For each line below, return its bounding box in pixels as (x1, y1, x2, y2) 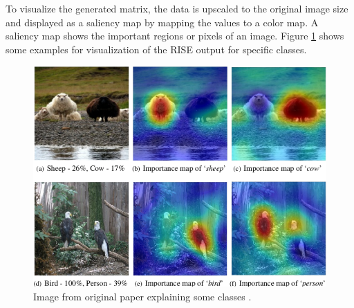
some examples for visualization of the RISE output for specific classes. (6, 42, 307, 56)
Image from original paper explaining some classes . (33, 289, 252, 303)
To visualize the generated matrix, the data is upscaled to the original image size (6, 1, 348, 15)
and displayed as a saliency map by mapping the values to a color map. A (6, 15, 319, 29)
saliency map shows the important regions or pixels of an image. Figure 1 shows (6, 28, 344, 43)
